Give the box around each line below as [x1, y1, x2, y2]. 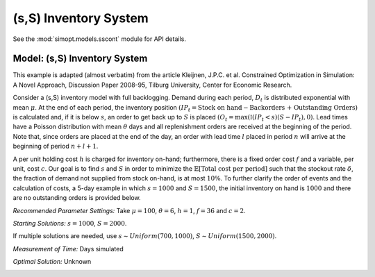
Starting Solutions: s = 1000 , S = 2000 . [12, 219, 127, 227]
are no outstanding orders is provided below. [12, 194, 142, 202]
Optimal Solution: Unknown [12, 258, 92, 266]
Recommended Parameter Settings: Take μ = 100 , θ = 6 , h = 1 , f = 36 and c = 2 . [12, 206, 246, 215]
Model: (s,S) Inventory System [12, 53, 148, 65]
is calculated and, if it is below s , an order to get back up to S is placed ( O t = [12, 113, 234, 123]
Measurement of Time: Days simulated [12, 244, 124, 253]
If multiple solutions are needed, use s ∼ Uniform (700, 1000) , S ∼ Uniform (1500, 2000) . [12, 232, 277, 240]
